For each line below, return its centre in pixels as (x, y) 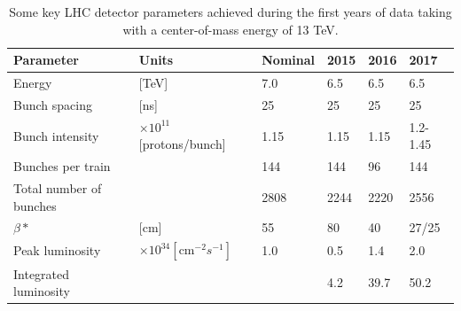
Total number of (58, 188)
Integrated (42, 273)
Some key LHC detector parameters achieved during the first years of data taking (230, 12)
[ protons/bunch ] (182, 144)
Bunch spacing (53, 104)
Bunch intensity (56, 135)
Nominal (289, 60)
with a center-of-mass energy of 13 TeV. (230, 29)
